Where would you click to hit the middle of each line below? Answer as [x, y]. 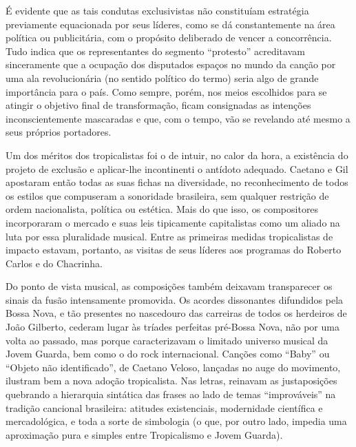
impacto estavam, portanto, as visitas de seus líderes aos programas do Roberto [174, 250]
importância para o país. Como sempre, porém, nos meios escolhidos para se [166, 91]
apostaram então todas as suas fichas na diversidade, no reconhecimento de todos [177, 182]
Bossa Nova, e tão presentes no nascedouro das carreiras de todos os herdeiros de [176, 313]
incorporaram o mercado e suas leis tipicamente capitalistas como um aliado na [173, 222]
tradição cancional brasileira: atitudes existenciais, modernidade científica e [164, 407]
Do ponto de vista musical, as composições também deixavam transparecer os [169, 286]
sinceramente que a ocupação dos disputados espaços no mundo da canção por [171, 64]
